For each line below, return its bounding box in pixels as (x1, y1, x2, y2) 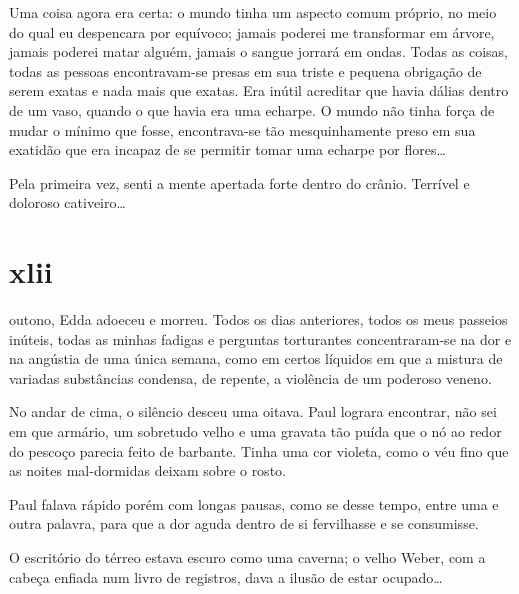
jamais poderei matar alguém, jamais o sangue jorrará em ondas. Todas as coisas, (9, 41, 508, 62)
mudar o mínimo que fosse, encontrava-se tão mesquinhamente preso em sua (9, 119, 476, 140)
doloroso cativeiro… (9, 192, 126, 213)
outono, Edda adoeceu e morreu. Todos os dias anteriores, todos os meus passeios (9, 309, 508, 330)
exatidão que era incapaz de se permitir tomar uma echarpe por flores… (9, 139, 446, 160)
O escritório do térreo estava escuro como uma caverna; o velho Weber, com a (9, 547, 486, 567)
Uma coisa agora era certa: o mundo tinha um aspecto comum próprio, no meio (9, 2, 497, 22)
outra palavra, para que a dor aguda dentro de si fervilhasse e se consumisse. (9, 513, 479, 534)
